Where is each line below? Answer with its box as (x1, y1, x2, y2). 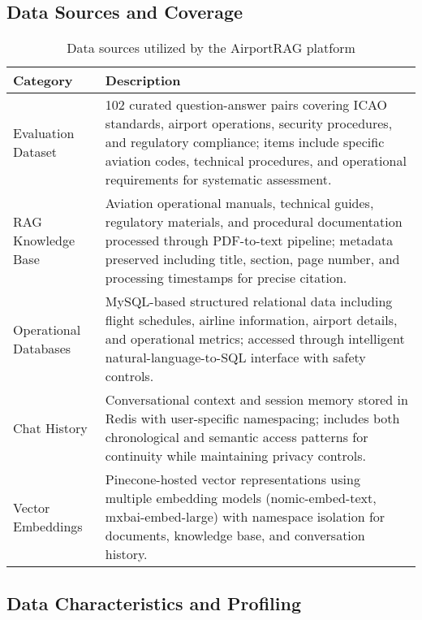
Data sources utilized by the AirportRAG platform (67, 38, 355, 58)
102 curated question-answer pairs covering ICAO (105, 95, 387, 115)
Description (105, 71, 181, 90)
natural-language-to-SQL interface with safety (105, 348, 366, 367)
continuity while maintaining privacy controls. (105, 446, 366, 466)
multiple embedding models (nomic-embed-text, (105, 488, 377, 508)
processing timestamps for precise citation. (105, 268, 347, 288)
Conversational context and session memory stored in (105, 390, 408, 410)
